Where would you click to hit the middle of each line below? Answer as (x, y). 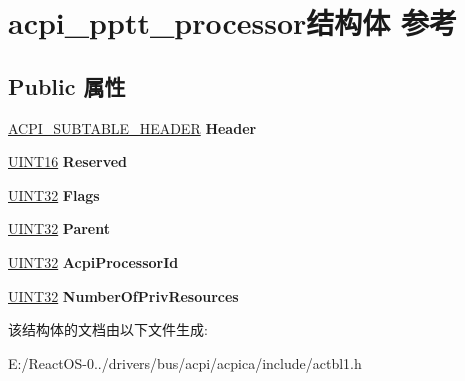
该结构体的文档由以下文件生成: (108, 329)
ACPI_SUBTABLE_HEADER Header (132, 127)
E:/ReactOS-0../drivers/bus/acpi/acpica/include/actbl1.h (185, 362)
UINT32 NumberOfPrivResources (123, 295)
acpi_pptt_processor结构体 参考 (233, 22)
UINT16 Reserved (68, 161)
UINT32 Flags (54, 194)
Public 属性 (67, 85)
